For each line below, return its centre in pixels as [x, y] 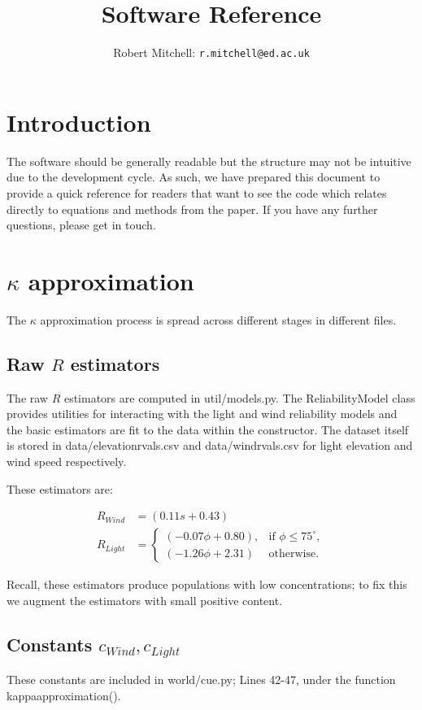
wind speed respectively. [67, 461]
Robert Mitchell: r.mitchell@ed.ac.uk [211, 52]
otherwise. [294, 553]
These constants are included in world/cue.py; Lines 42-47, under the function [201, 680]
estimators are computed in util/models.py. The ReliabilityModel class [239, 397]
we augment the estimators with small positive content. [145, 600]
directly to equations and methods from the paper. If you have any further [192, 209]
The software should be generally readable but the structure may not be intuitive [209, 161]
